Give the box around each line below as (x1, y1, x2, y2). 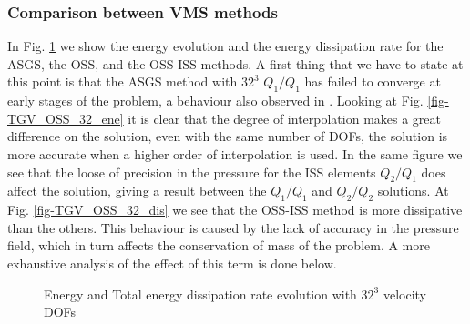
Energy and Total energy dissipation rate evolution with (44, 284, 357, 303)
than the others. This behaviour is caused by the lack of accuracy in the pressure (7, 218, 459, 237)
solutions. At (377, 181, 449, 200)
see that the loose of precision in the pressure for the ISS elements (7, 162, 376, 181)
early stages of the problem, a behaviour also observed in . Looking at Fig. (7, 91, 424, 110)
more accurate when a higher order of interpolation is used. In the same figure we (7, 144, 463, 163)
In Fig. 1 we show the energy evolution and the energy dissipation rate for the (7, 36, 444, 56)
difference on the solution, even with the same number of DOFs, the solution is (7, 127, 448, 146)
